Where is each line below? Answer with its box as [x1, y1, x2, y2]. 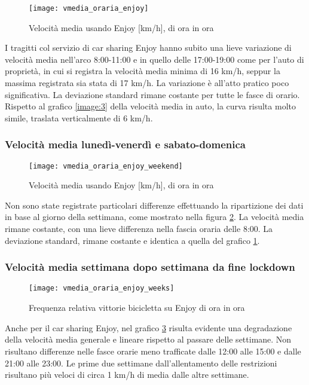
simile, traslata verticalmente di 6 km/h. [5, 111, 153, 124]
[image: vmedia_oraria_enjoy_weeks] [29, 284, 175, 293]
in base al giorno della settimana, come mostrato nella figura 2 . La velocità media [5, 210, 304, 223]
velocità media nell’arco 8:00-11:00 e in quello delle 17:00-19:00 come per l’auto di [5, 53, 304, 65]
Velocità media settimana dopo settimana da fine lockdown [5, 259, 295, 274]
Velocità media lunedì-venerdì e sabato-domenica [5, 137, 246, 152]
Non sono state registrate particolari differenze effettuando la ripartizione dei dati [5, 198, 304, 211]
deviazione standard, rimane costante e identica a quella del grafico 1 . [5, 234, 260, 246]
